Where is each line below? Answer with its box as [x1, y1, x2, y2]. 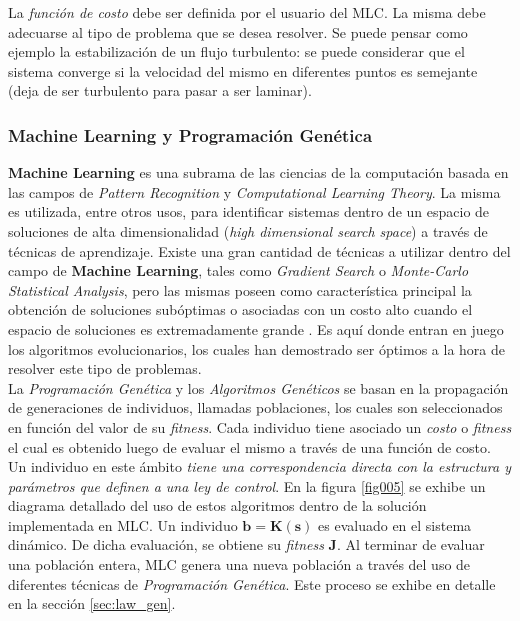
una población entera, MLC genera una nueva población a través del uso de [8, 554, 471, 575]
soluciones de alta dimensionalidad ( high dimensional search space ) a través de [8, 220, 488, 241]
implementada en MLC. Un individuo [8, 514, 238, 535]
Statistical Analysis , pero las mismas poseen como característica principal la [8, 279, 472, 300]
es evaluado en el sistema [318, 514, 472, 535]
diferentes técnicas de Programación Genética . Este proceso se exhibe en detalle [8, 573, 496, 594]
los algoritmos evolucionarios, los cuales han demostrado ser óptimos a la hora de [8, 338, 505, 359]
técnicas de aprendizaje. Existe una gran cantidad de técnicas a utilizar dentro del [8, 240, 511, 261]
